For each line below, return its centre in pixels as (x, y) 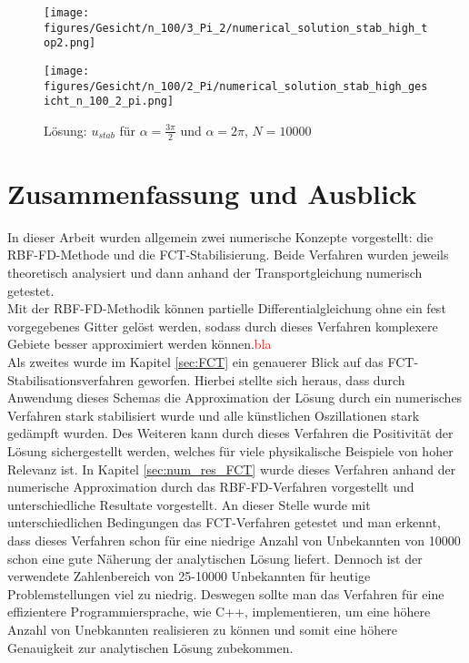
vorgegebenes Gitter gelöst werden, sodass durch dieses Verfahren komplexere (223, 326)
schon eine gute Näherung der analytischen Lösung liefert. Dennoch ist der (215, 558)
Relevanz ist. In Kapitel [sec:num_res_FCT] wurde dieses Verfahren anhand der (232, 469)
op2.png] (70, 43)
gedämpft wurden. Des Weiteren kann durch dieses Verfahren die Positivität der (230, 433)
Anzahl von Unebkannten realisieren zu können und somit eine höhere (202, 629)
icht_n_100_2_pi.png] (109, 102)
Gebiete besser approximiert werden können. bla (140, 344)
